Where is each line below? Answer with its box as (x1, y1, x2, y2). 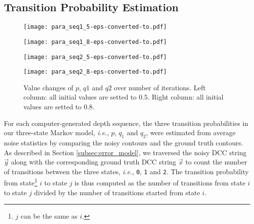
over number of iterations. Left (114, 82, 206, 92)
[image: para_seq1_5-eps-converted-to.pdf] (23, 23, 167, 31)
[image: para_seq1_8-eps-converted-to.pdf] (23, 38, 167, 45)
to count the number (185, 157, 247, 167)
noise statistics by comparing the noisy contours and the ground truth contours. (4, 138, 243, 147)
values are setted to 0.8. (23, 102, 95, 112)
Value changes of (23, 82, 73, 92)
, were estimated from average (146, 127, 236, 138)
